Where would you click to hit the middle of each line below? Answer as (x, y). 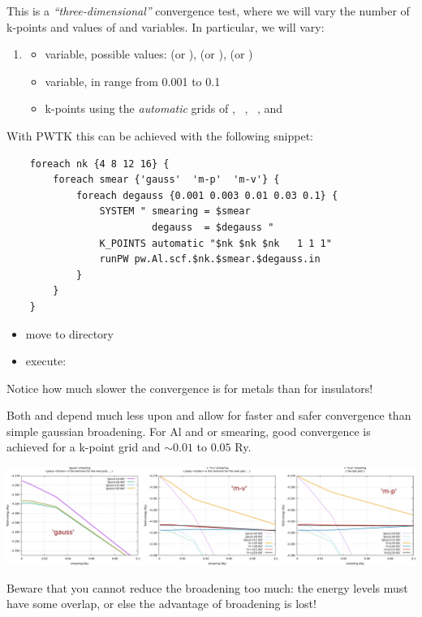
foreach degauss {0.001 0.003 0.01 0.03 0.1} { (207, 195)
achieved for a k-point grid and (84, 447)
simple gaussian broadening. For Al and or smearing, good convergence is (189, 431)
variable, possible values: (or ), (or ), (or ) (149, 54)
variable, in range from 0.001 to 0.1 (133, 81)
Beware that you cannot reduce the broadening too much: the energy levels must (207, 587)
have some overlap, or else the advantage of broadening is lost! (161, 604)
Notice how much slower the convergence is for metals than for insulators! (190, 388)
